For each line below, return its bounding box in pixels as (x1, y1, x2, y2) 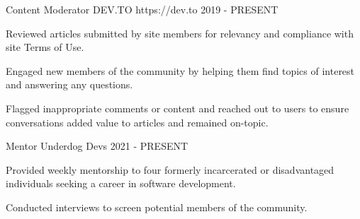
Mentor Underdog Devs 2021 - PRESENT (6, 138, 189, 153)
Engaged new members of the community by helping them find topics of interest (6, 63, 355, 78)
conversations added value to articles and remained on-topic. (6, 114, 269, 129)
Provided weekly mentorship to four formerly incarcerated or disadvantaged (6, 162, 334, 177)
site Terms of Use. (6, 40, 84, 54)
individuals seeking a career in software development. (6, 176, 236, 191)
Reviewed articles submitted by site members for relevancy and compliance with (6, 25, 354, 40)
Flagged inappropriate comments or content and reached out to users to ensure (6, 100, 349, 115)
